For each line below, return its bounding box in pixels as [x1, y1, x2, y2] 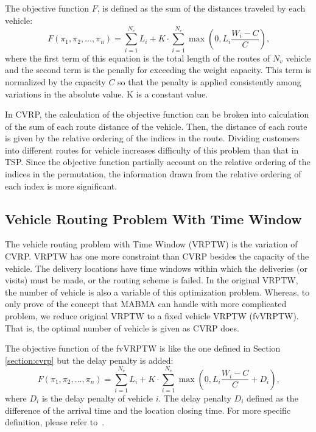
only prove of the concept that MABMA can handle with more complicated [5, 297, 287, 310]
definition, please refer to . [5, 416, 105, 428]
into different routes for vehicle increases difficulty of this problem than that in [5, 143, 299, 156]
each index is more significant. [5, 179, 118, 192]
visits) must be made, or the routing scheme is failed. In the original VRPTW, [5, 274, 298, 286]
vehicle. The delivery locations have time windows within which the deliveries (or [5, 261, 307, 274]
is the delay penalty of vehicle [41, 391, 153, 404]
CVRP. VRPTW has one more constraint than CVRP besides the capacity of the [5, 250, 309, 263]
